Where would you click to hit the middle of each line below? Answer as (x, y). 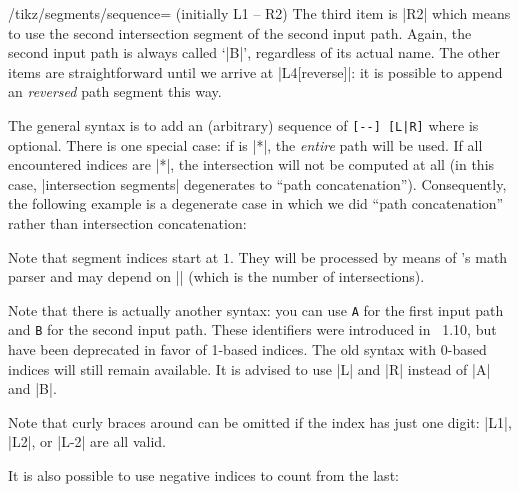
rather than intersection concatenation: (127, 223)
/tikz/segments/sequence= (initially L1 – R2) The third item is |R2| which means (259, 13)
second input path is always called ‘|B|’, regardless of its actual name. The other (254, 52)
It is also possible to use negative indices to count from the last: (203, 475)
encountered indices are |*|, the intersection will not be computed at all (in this (251, 164)
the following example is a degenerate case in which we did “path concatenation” (256, 203)
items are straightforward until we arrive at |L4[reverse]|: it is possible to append (255, 71)
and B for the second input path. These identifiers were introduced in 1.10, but (252, 329)
